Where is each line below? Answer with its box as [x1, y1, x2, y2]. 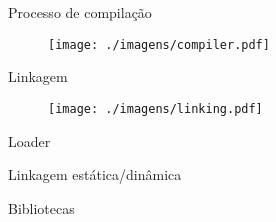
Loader [8, 130, 51, 151]
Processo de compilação [8, 2, 152, 22]
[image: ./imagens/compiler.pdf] [48, 37, 270, 52]
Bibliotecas [8, 197, 75, 218]
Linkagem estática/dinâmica [8, 164, 182, 185]
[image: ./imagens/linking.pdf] [48, 101, 263, 116]
